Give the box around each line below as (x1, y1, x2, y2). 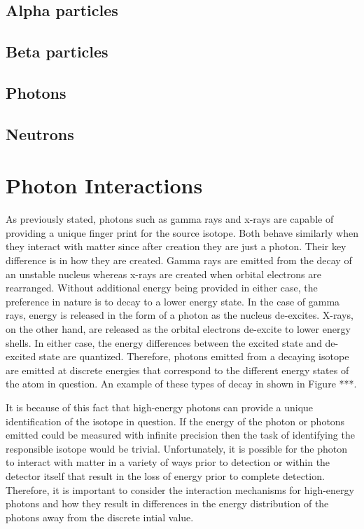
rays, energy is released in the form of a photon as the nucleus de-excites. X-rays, (6, 308, 353, 322)
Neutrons (6, 123, 74, 144)
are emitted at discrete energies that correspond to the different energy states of (6, 362, 349, 377)
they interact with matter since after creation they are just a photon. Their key (6, 239, 346, 254)
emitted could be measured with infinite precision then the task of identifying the (6, 427, 355, 442)
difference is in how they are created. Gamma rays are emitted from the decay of (6, 253, 352, 268)
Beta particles (6, 41, 108, 62)
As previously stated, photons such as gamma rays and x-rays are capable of (6, 212, 334, 226)
